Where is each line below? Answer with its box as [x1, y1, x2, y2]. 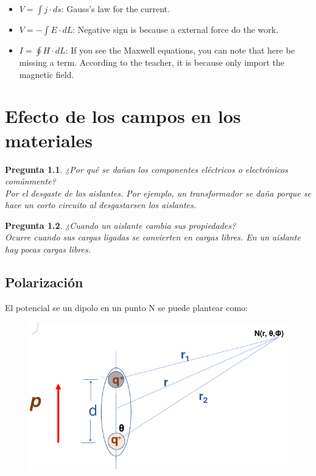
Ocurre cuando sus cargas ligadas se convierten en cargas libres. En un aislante [5, 231, 301, 243]
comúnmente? [5, 175, 56, 187]
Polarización [5, 273, 83, 292]
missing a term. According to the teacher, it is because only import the [19, 56, 284, 68]
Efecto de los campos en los [5, 103, 241, 128]
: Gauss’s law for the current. [61, 2, 170, 15]
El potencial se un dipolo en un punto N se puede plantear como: [5, 301, 248, 313]
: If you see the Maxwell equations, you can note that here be [65, 44, 295, 56]
